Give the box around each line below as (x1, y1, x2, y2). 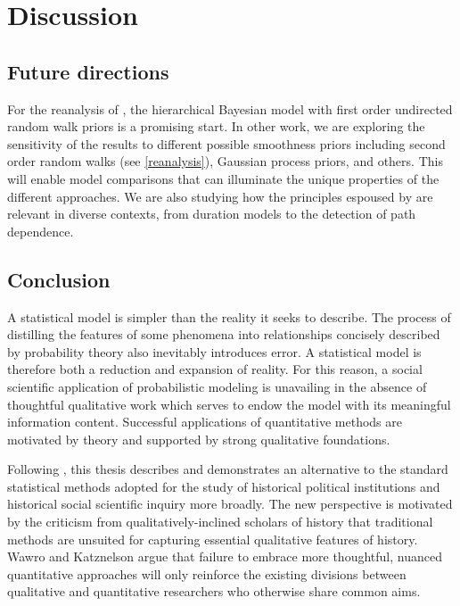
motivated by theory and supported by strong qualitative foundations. (7, 429, 390, 448)
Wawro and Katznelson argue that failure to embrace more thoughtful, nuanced (7, 547, 442, 566)
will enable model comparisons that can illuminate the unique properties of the (7, 169, 439, 187)
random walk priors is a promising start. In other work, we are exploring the (7, 117, 425, 136)
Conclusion (7, 265, 111, 293)
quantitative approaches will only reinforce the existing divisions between (7, 564, 407, 583)
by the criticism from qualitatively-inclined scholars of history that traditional (7, 512, 433, 531)
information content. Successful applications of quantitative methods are (7, 412, 402, 431)
